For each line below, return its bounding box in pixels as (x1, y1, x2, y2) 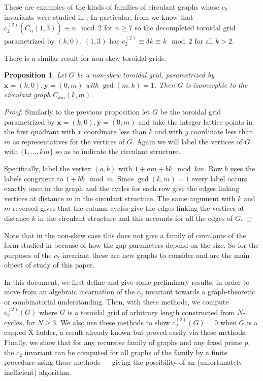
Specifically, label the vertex (4, 163, 91, 173)
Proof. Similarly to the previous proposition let (4, 106, 150, 117)
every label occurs (191, 173, 247, 183)
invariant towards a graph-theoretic (145, 286, 255, 297)
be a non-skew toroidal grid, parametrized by (77, 69, 215, 80)
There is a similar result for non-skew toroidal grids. (4, 52, 167, 63)
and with (154, 126, 183, 137)
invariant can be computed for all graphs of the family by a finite (24, 347, 227, 357)
